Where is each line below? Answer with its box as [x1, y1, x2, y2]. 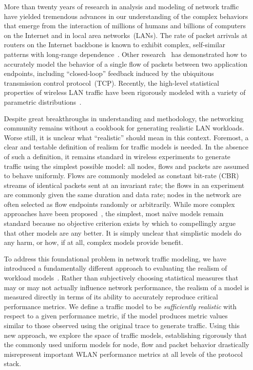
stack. [4, 358, 21, 369]
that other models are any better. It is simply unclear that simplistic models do [4, 227, 242, 238]
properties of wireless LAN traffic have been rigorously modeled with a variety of [4, 87, 246, 97]
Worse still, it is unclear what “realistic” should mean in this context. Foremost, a [4, 132, 249, 142]
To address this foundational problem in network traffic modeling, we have [4, 253, 227, 263]
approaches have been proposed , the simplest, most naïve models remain [4, 208, 224, 219]
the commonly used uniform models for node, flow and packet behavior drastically [4, 339, 250, 350]
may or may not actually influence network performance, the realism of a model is [4, 282, 249, 292]
